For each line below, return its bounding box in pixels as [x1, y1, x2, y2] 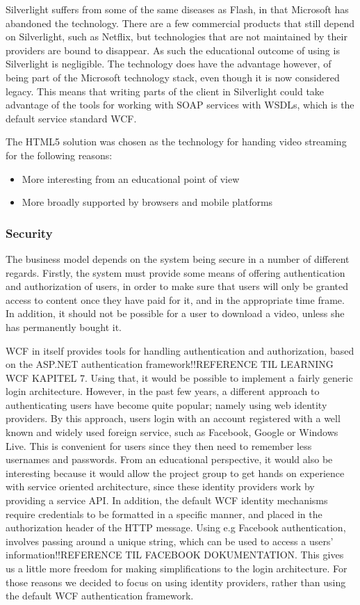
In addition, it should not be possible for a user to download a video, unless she [6, 306, 345, 321]
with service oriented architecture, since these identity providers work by [6, 479, 315, 494]
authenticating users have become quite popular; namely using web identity [6, 397, 327, 412]
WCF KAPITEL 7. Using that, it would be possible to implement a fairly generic [6, 370, 353, 385]
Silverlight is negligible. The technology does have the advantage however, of [6, 56, 332, 71]
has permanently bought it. [6, 319, 122, 334]
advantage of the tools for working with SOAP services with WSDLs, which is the [6, 97, 354, 112]
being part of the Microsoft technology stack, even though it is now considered [6, 70, 340, 84]
